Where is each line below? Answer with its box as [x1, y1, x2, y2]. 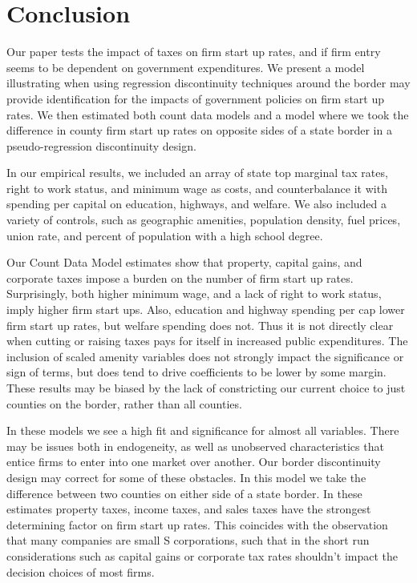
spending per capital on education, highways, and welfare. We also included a [6, 195, 387, 212]
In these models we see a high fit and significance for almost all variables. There [6, 422, 399, 439]
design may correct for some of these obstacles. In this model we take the [6, 468, 366, 485]
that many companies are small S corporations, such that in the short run [6, 532, 370, 549]
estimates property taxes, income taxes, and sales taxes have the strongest [6, 501, 371, 517]
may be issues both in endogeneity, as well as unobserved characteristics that [6, 437, 384, 454]
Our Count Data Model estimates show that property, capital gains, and [6, 254, 362, 271]
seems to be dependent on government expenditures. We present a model [6, 58, 365, 75]
